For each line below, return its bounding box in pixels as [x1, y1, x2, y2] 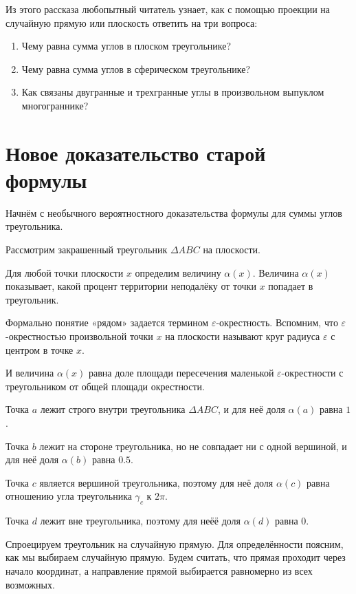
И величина [5, 365, 54, 380]
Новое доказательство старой [5, 138, 266, 167]
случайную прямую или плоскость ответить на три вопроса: [5, 15, 258, 30]
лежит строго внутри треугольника [40, 402, 186, 416]
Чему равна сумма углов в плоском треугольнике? [21, 39, 232, 53]
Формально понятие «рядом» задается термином [5, 315, 209, 330]
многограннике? [21, 98, 89, 112]
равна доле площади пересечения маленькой [89, 365, 274, 380]
